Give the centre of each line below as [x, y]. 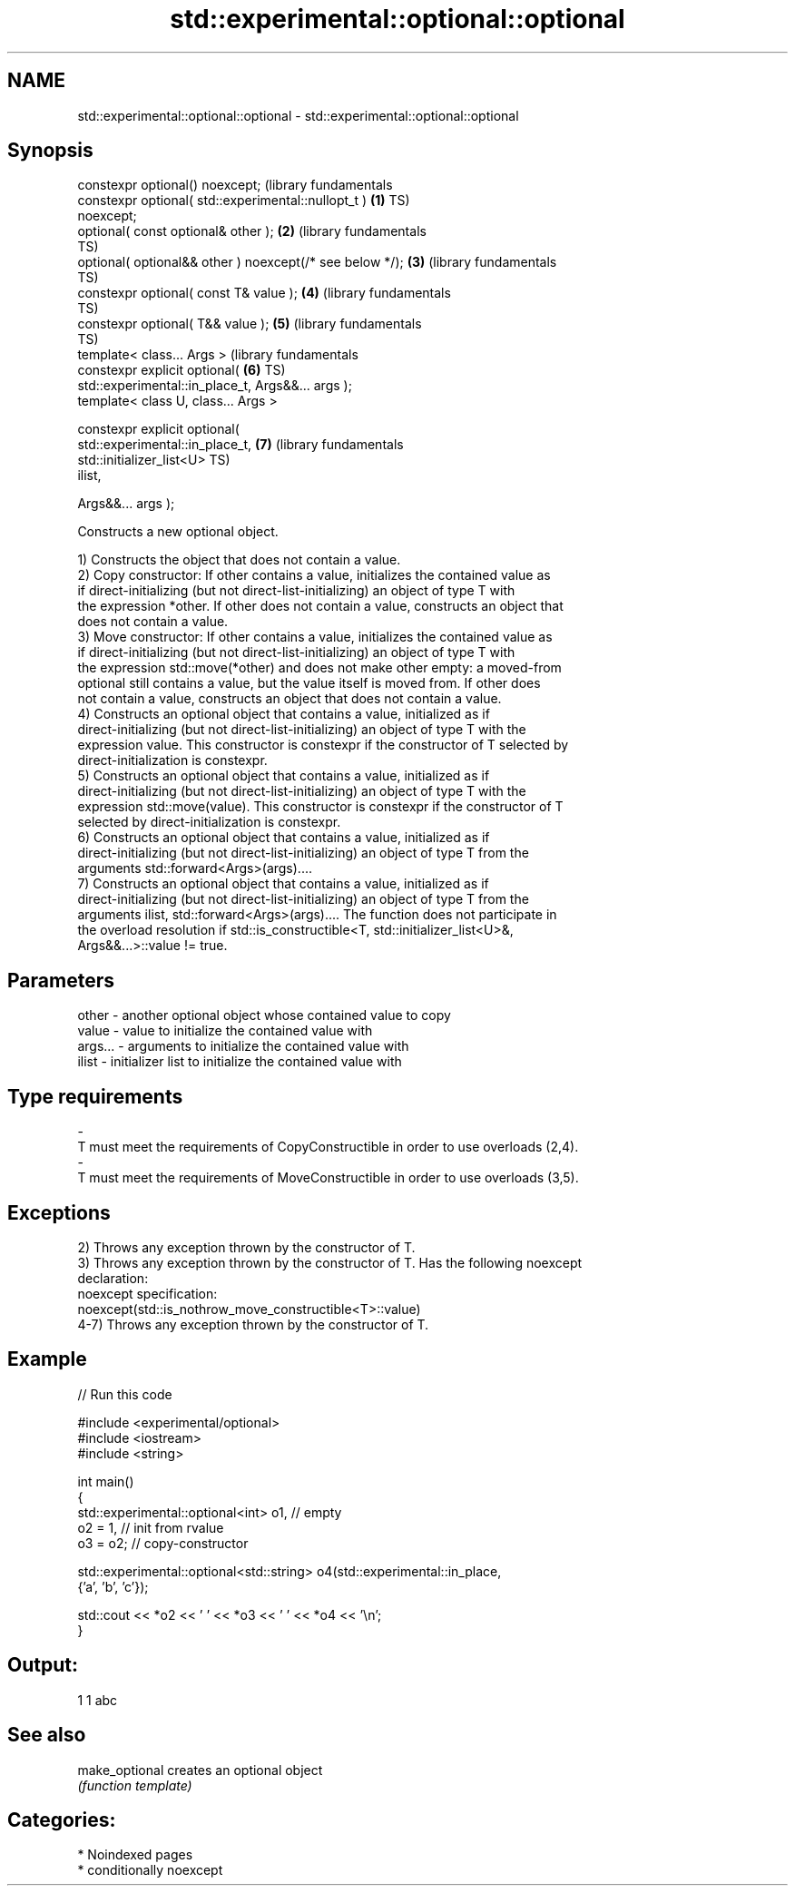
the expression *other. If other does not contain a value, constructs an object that [320, 606]
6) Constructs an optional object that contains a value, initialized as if [284, 838]
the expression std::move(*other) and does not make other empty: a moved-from [319, 668]
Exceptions [59, 1212]
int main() [106, 1481]
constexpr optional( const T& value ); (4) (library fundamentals [264, 293]
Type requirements [95, 1096]
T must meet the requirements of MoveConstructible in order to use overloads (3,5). [328, 1178]
